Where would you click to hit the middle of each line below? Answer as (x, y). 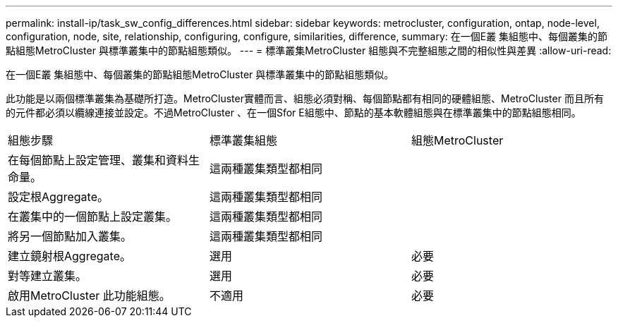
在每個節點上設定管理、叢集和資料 (98, 160)
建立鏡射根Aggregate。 (69, 256)
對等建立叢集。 (48, 276)
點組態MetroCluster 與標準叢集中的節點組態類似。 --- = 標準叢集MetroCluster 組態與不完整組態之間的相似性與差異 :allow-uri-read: (309, 50)
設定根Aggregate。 (58, 197)
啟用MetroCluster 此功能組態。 (89, 295)
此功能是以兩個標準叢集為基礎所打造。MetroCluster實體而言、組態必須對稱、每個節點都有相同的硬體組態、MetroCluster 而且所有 (305, 98)
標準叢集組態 (243, 140)
